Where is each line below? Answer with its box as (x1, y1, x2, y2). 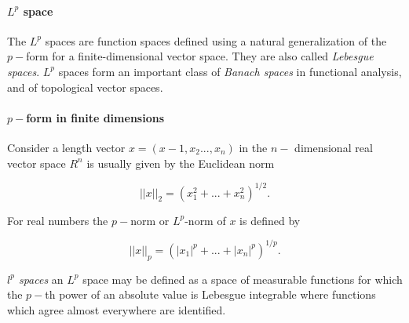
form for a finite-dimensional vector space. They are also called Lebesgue (26, 48, 374, 64)
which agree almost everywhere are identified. (7, 301, 226, 318)
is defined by (239, 212, 301, 228)
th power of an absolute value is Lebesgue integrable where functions (45, 286, 376, 303)
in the (239, 139, 268, 155)
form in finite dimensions (26, 109, 164, 125)
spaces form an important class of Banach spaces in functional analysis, (58, 63, 402, 79)
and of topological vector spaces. (7, 78, 163, 95)
